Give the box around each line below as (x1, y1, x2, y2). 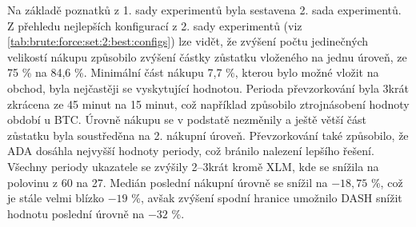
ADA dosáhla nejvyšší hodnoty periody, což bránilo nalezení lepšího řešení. (7, 142, 374, 159)
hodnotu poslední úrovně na (7, 205, 145, 221)
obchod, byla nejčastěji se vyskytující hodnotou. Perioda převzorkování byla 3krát (7, 79, 409, 96)
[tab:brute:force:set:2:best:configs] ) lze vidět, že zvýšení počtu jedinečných (7, 33, 369, 50)
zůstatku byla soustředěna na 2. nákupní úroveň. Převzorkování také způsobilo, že (7, 126, 409, 143)
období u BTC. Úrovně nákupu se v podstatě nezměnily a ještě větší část (7, 111, 366, 128)
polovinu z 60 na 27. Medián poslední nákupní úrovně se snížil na (7, 173, 328, 190)
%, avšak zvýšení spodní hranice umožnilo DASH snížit (131, 189, 402, 206)
